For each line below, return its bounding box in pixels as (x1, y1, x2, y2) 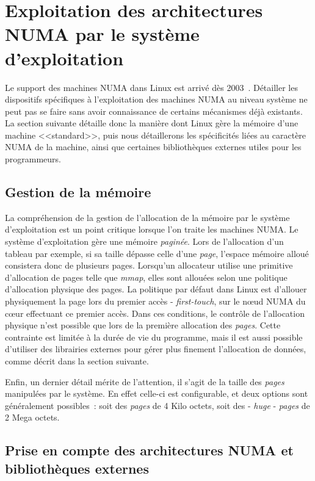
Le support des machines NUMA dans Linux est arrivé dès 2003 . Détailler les (5, 81, 298, 93)
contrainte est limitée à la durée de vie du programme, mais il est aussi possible (5, 330, 303, 343)
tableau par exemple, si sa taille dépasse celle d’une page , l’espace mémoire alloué (5, 247, 309, 259)
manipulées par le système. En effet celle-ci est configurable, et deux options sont (5, 387, 308, 400)
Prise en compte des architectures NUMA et (5, 441, 294, 460)
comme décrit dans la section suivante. (5, 354, 149, 367)
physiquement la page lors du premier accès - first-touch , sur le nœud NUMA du (5, 295, 306, 308)
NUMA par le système (5, 21, 200, 46)
